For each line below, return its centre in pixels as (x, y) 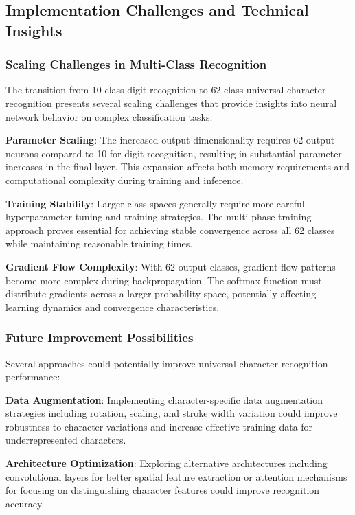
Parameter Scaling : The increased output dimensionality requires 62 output (170, 140)
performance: (33, 377)
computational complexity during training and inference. (125, 180)
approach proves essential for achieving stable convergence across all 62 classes (170, 230)
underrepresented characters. (66, 440)
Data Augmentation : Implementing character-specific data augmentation (164, 399)
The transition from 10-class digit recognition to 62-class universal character (166, 90)
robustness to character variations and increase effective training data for (159, 426)
